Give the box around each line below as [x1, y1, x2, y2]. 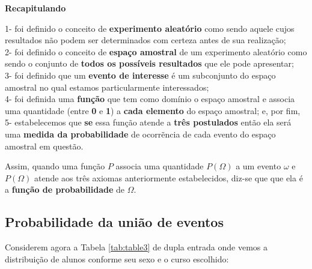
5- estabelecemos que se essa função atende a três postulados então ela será [5, 116, 292, 128]
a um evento [236, 160, 281, 172]
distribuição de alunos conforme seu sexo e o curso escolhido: [5, 252, 229, 265]
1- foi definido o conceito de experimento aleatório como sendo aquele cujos [5, 22, 295, 34]
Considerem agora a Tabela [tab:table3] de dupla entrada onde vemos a [5, 241, 268, 253]
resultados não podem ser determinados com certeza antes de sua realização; [5, 34, 286, 46]
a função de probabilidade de [5, 183, 125, 196]
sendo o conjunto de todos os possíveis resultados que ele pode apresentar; [5, 57, 294, 70]
